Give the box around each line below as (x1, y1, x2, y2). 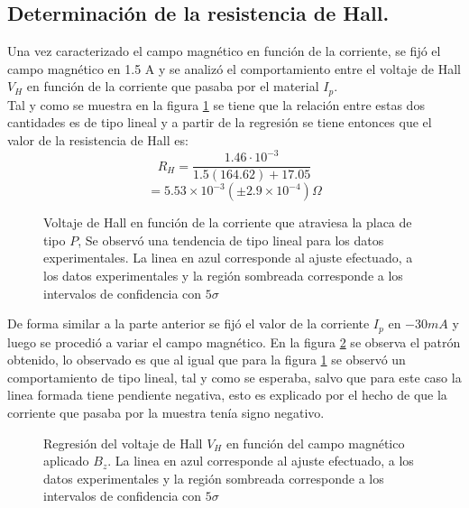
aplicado (43, 451, 89, 470)
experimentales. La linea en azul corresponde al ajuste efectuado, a (43, 248, 413, 267)
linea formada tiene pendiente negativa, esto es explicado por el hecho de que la (7, 385, 447, 404)
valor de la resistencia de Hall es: (7, 131, 189, 150)
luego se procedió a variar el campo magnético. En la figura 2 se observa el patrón (7, 332, 461, 351)
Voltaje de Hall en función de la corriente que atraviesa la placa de (43, 213, 412, 232)
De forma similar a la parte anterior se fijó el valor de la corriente (7, 314, 370, 333)
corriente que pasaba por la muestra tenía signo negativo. (7, 402, 325, 421)
